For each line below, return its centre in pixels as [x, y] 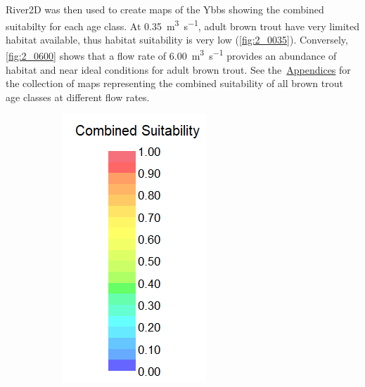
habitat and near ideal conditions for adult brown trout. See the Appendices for [178, 69]
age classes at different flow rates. [78, 97]
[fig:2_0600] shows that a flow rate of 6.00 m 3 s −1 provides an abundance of [171, 55]
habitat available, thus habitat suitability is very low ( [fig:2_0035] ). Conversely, [177, 39]
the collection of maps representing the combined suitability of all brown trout [174, 83]
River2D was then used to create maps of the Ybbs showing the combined [165, 9]
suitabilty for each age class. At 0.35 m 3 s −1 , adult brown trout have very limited [183, 25]
